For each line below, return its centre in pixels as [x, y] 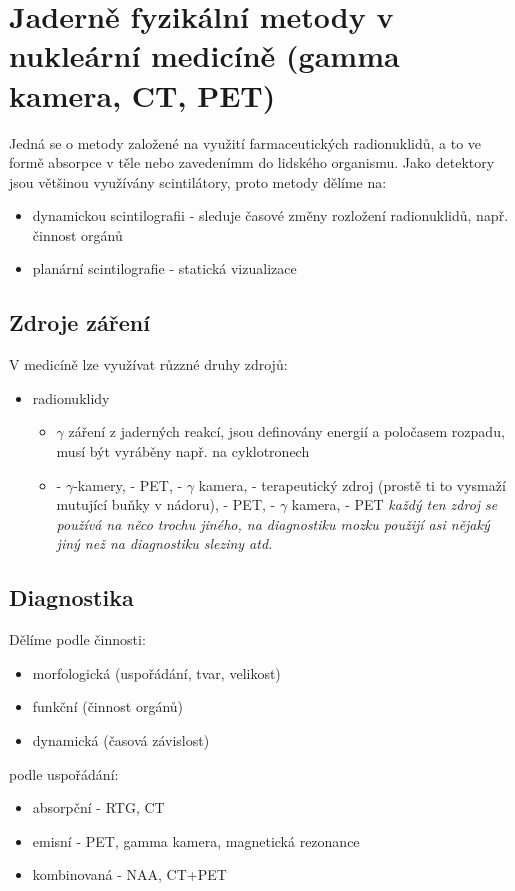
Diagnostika [71, 597]
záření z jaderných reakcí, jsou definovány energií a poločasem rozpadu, [286, 431]
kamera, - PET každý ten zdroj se [394, 504]
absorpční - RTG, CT [98, 807]
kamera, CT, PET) [142, 94]
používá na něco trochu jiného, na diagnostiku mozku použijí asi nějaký [273, 523]
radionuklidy [71, 397]
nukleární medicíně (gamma [204, 55]
